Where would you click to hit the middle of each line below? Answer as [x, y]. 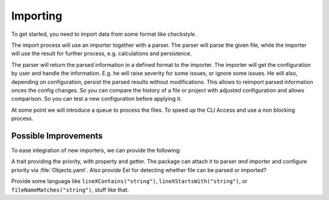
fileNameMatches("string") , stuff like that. [70, 190]
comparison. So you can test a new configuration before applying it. [97, 99]
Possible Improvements [57, 136]
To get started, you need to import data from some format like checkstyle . [104, 34]
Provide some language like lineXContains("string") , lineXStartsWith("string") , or [129, 181]
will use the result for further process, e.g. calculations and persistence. [101, 53]
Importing [37, 16]
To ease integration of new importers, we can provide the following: [96, 150]
